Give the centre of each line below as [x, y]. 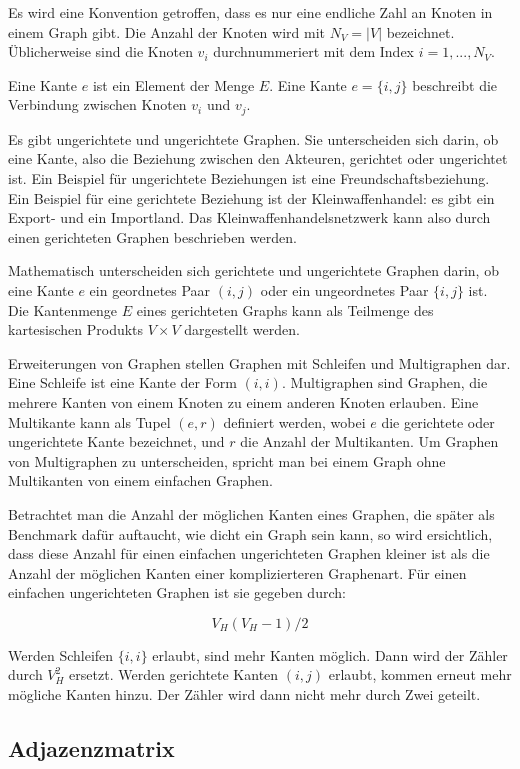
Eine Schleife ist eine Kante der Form [122, 382]
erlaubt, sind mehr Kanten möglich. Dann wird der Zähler [330, 654]
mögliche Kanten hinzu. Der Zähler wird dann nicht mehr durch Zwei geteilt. [244, 694]
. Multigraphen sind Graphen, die [384, 382]
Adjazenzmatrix [91, 748]
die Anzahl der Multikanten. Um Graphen [369, 441]
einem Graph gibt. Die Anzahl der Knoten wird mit [166, 31]
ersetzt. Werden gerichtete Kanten [174, 674]
